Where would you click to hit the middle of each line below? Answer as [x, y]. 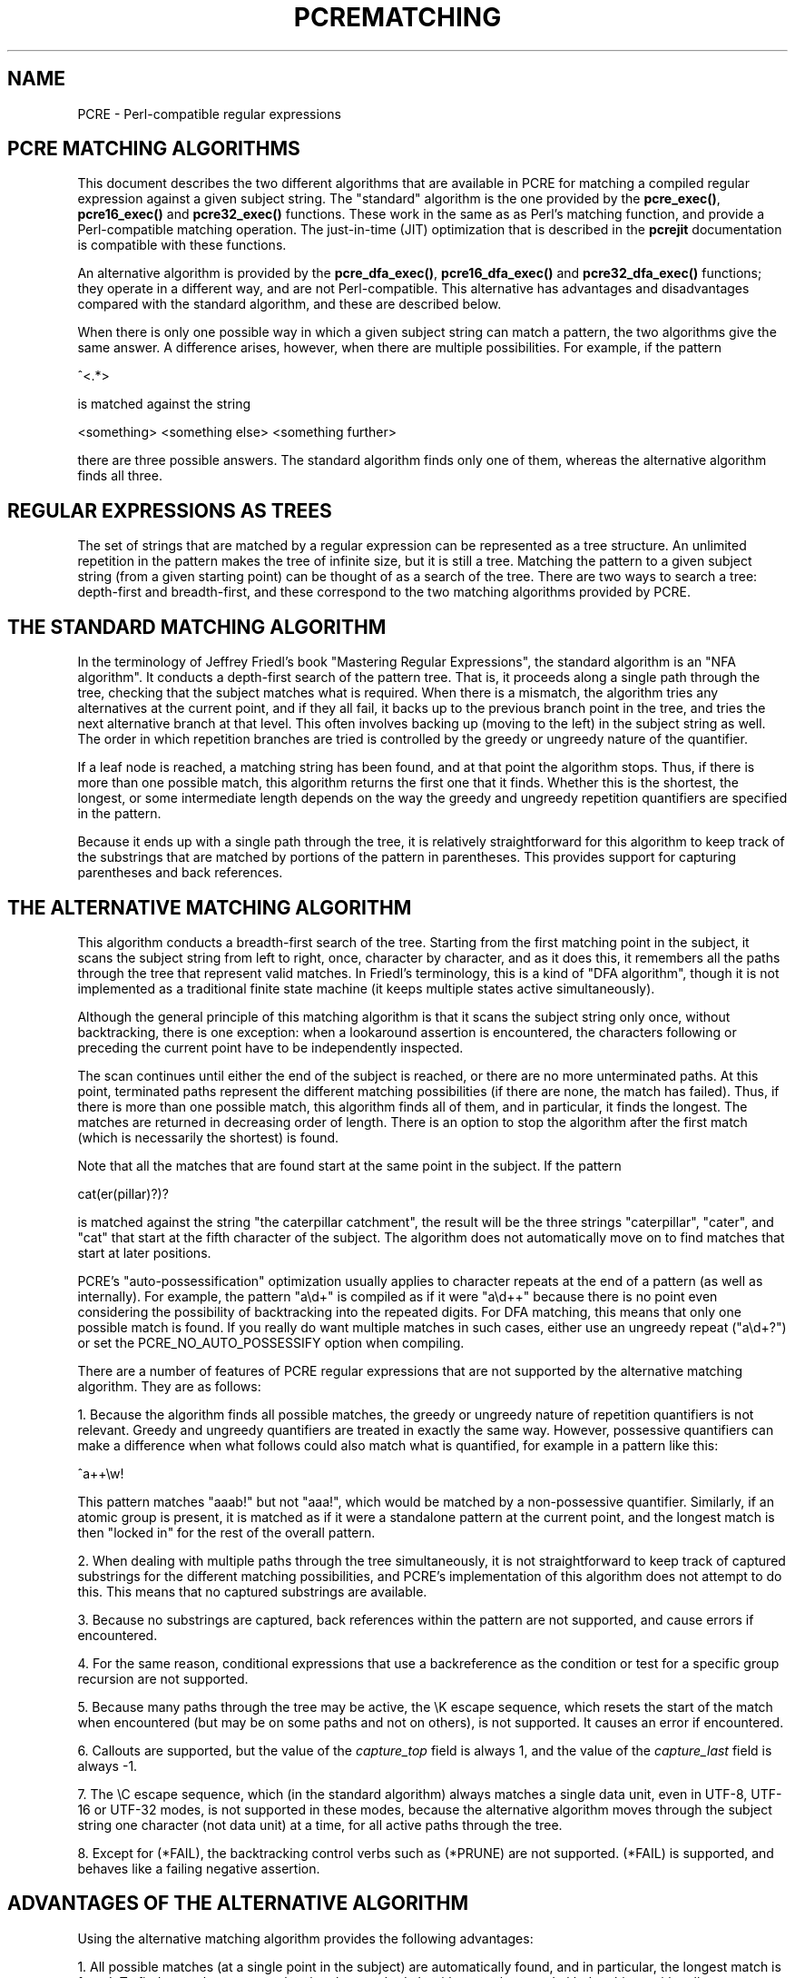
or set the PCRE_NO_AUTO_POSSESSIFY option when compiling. [271, 1342]
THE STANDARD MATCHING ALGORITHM [197, 627]
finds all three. [120, 476]
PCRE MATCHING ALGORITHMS [154, 149]
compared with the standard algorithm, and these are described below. [290, 304]
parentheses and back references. [180, 873]
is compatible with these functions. [182, 245]
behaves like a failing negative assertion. [199, 1868]
